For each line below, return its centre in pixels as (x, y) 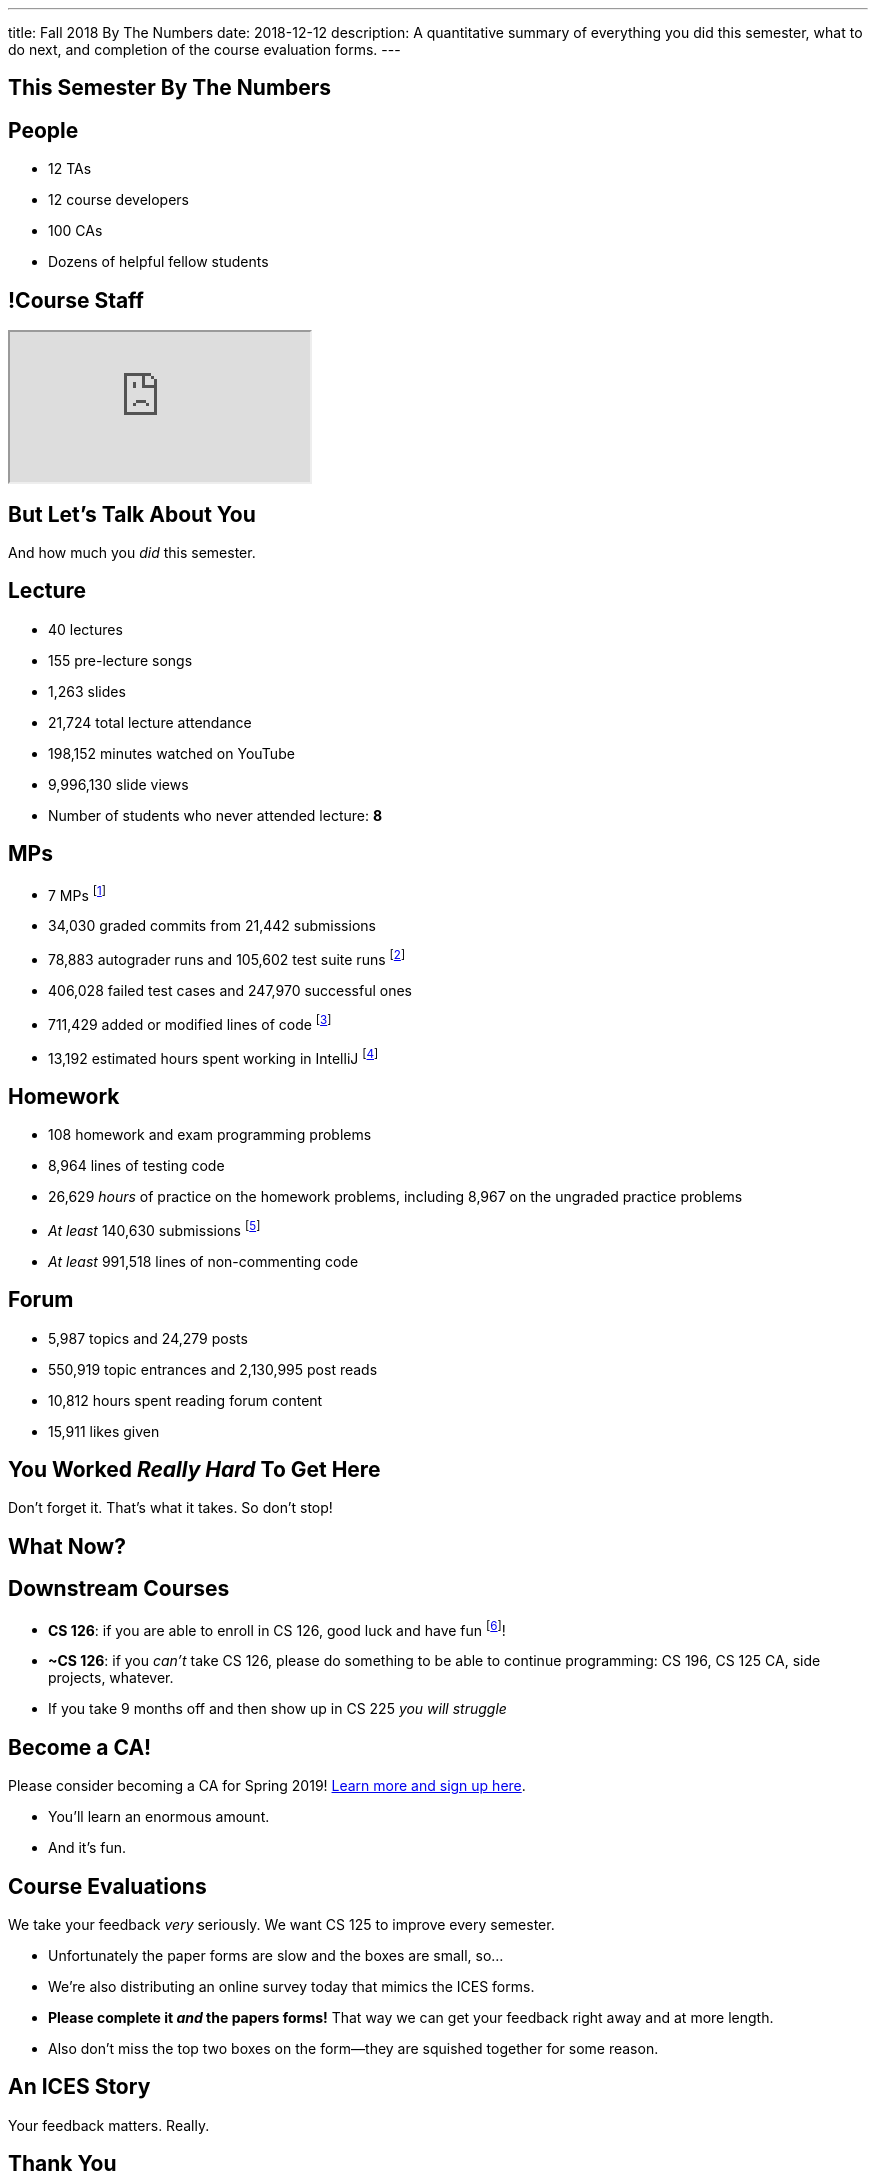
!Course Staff (76, 300)
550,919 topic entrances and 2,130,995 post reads (213, 1369)
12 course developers (118, 200)
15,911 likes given (104, 1431)
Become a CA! (80, 1747)
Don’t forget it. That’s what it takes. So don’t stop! (170, 1508)
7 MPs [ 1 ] (77, 893)
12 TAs (70, 169)
